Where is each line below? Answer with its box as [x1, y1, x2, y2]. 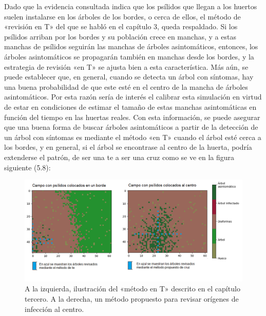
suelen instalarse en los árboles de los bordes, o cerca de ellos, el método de [4, 11, 241, 22]
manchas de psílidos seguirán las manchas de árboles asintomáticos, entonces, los [4, 41, 258, 52]
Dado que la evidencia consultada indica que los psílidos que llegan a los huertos [4, 1, 257, 11]
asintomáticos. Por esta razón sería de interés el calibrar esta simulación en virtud [4, 91, 262, 102]
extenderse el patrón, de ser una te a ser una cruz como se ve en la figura [4, 151, 235, 162]
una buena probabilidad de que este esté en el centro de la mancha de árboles [4, 81, 248, 92]
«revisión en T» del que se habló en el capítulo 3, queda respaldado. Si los [4, 21, 238, 32]
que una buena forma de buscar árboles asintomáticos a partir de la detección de [4, 122, 258, 132]
